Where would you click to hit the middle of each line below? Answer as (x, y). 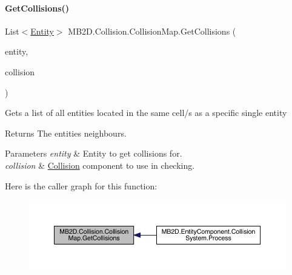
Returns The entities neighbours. (66, 133)
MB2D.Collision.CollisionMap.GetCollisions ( (152, 31)
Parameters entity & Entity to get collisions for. (94, 153)
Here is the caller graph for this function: (81, 185)
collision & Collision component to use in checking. (100, 165)
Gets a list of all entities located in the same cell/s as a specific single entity (146, 113)
